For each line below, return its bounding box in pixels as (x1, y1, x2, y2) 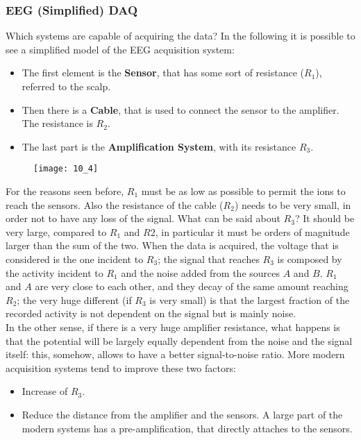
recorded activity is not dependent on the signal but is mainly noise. (6, 306, 296, 321)
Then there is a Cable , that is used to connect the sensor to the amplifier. (22, 102, 339, 117)
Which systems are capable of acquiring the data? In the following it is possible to (6, 28, 355, 43)
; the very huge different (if (17, 292, 132, 307)
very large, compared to (6, 224, 107, 239)
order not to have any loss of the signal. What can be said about (6, 211, 280, 226)
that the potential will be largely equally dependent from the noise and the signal (6, 333, 353, 348)
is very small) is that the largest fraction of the (149, 292, 350, 307)
